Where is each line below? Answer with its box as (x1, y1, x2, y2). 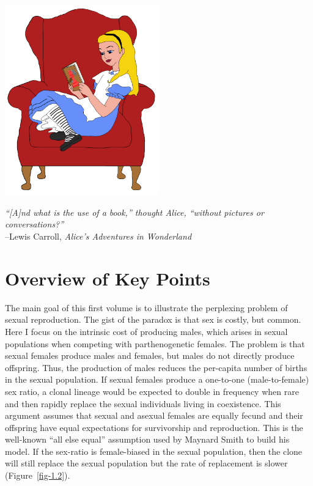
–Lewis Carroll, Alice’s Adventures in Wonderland (5, 230, 192, 243)
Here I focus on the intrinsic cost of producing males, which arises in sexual (5, 325, 288, 337)
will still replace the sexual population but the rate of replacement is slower (5, 457, 288, 469)
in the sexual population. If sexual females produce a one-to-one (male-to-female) (5, 373, 309, 386)
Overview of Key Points (5, 265, 210, 290)
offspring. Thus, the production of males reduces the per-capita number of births (5, 361, 307, 374)
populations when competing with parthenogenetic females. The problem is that (5, 337, 305, 350)
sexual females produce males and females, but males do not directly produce (5, 349, 295, 362)
